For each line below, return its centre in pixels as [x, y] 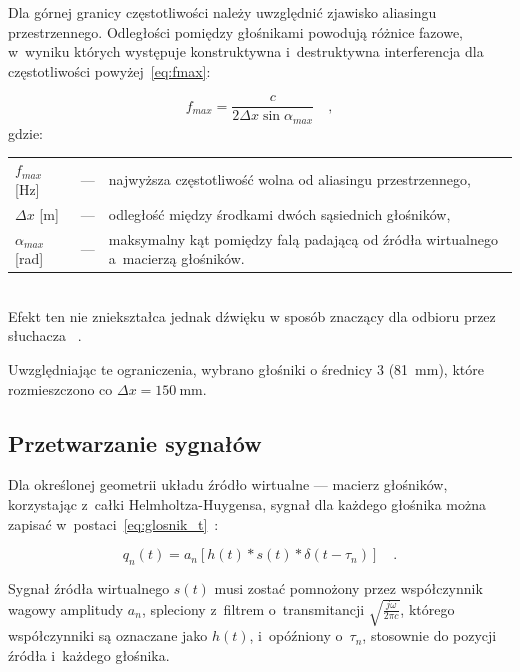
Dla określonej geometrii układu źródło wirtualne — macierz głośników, [228, 484]
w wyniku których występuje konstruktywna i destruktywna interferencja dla [246, 51]
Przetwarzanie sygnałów [135, 442]
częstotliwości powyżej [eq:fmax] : [109, 70]
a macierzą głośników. [176, 258]
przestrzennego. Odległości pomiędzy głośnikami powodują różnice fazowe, [236, 31]
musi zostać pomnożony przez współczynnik [348, 587]
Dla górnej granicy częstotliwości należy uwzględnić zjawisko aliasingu [222, 12]
